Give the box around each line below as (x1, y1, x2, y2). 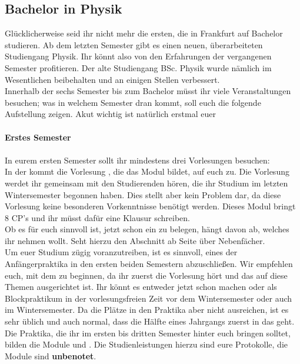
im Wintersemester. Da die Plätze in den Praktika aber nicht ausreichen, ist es (5, 303, 289, 316)
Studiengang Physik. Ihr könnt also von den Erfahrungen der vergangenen (5, 50, 272, 62)
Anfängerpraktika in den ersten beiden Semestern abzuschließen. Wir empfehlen (5, 258, 293, 270)
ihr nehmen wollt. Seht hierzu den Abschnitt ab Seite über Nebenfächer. (5, 234, 265, 246)
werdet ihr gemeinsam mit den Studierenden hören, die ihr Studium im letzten (5, 176, 288, 189)
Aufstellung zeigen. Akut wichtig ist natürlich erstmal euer (5, 108, 216, 120)
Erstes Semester (5, 131, 71, 143)
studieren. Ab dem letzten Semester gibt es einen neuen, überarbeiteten (5, 38, 263, 51)
